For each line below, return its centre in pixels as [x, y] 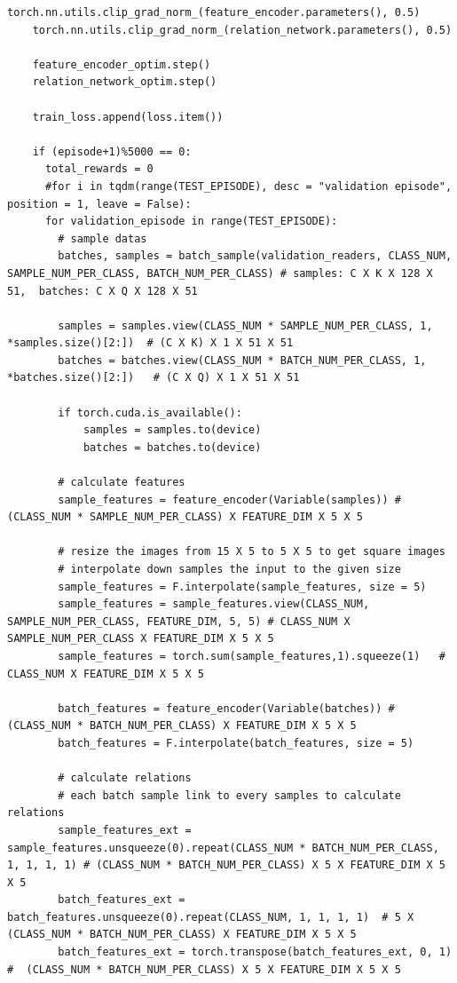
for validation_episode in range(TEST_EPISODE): [191, 222]
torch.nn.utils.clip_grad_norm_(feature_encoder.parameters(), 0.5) [214, 12]
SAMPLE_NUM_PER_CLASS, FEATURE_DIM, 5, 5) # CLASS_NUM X [179, 621]
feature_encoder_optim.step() [122, 64]
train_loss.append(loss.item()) [128, 117]
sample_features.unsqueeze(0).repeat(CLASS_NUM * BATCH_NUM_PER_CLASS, [223, 848]
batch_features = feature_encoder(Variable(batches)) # [226, 708]
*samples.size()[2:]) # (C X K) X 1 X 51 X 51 [150, 343]
